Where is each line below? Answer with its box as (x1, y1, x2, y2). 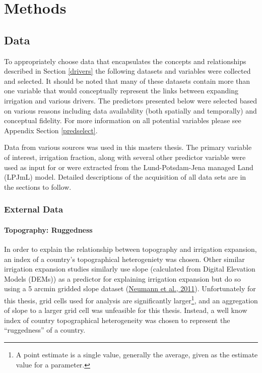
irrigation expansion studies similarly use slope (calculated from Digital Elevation (4, 263, 255, 274)
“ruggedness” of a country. (4, 325, 86, 335)
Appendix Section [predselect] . (4, 125, 98, 135)
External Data (4, 203, 63, 216)
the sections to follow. (4, 181, 72, 192)
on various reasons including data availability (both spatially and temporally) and (4, 105, 257, 116)
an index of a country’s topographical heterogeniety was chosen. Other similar (4, 253, 245, 264)
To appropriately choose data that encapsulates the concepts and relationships (4, 56, 246, 66)
